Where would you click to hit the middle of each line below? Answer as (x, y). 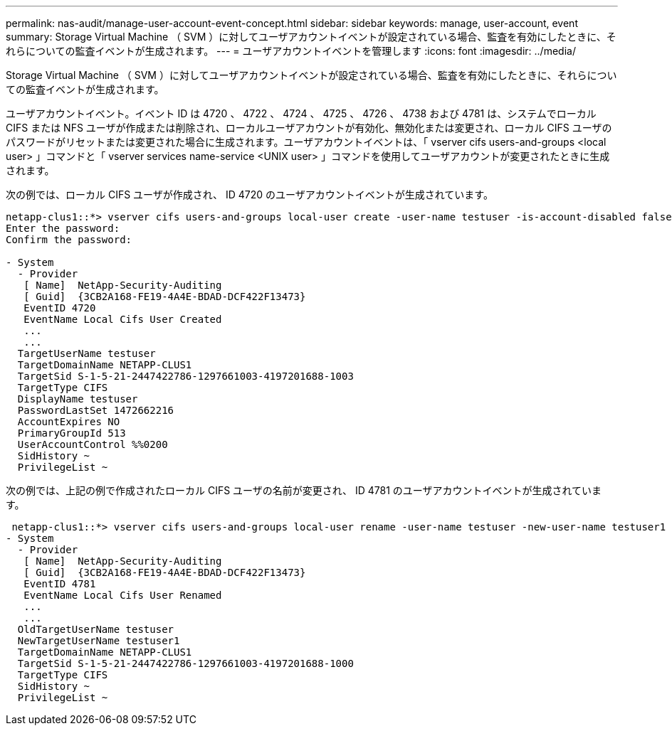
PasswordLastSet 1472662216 (96, 410)
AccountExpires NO (69, 422)
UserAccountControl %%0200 (93, 444)
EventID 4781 (60, 584)
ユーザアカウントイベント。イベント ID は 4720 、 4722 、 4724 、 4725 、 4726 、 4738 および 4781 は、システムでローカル (301, 113)
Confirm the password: (69, 240)
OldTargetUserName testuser (96, 629)
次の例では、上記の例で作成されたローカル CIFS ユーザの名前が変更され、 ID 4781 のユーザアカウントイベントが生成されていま (304, 490)
